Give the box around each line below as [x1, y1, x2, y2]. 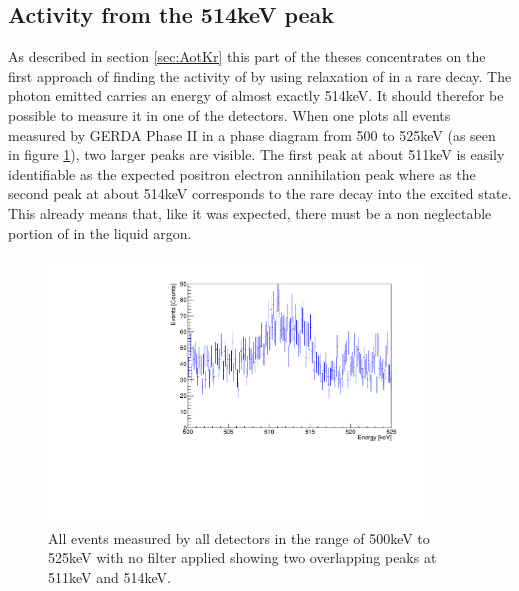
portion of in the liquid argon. [8, 222, 192, 243]
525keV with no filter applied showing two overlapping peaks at [48, 547, 437, 568]
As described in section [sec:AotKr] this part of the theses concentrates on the [8, 46, 486, 67]
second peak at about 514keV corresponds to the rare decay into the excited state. [8, 183, 512, 204]
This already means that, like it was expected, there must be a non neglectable [8, 202, 492, 223]
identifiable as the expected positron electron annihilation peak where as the [8, 163, 476, 184]
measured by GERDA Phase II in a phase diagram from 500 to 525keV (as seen [8, 124, 496, 145]
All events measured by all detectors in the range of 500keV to [48, 527, 430, 548]
